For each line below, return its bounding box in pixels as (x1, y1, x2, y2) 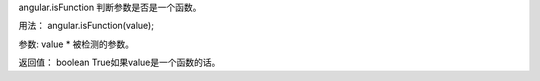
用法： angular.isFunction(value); (18, 20, 155, 32)
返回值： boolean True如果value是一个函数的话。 (18, 56, 221, 69)
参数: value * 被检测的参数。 (18, 38, 135, 50)
